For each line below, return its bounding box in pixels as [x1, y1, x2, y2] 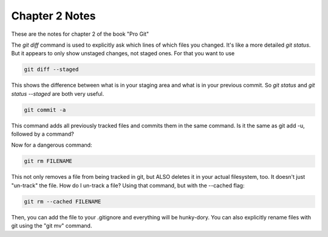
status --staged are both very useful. [11, 90, 104, 97]
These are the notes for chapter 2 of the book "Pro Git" [11, 30, 149, 38]
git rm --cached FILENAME [24, 198, 101, 205]
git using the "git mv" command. [11, 222, 92, 230]
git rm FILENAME [24, 158, 73, 165]
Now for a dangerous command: [11, 141, 92, 149]
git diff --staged [24, 66, 79, 73]
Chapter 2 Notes [11, 9, 96, 22]
